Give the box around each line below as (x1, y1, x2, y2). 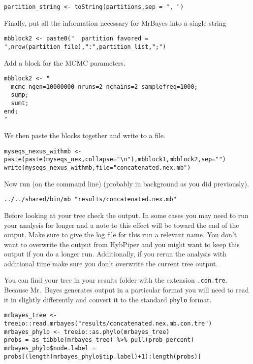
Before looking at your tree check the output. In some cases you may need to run (4, 210, 249, 220)
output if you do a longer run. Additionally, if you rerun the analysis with (4, 249, 226, 259)
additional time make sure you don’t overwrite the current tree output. (4, 258, 218, 268)
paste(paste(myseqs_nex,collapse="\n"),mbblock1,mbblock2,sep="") (4, 156, 226, 163)
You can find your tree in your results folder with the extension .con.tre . (4, 275, 227, 285)
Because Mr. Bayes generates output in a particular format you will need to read (4, 285, 249, 295)
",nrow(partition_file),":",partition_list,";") (4, 43, 166, 50)
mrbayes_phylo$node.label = (4, 345, 96, 352)
